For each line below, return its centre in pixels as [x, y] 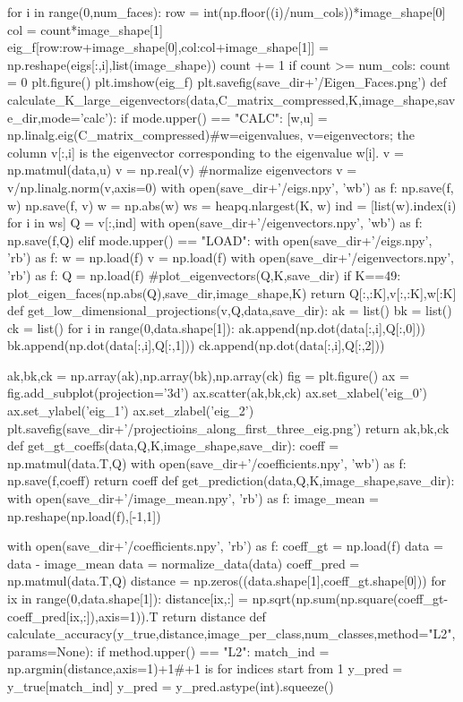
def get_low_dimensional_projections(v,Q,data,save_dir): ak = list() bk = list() [230, 310]
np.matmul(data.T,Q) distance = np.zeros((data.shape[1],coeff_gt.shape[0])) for [227, 581]
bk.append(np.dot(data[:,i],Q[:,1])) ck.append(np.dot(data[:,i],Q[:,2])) [196, 345]
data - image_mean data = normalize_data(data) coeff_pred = [184, 563]
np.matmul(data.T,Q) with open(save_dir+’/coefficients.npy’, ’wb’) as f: [207, 462]
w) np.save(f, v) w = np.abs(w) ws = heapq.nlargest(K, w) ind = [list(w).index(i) [232, 205]
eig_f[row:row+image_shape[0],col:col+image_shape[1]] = [168, 47]
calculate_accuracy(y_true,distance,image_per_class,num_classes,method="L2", [231, 634]
